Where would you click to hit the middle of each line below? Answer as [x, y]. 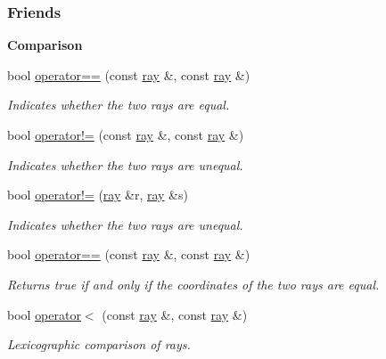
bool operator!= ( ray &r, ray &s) [98, 195]
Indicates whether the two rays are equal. [119, 105]
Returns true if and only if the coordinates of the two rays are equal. [193, 284]
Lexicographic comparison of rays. [99, 344]
